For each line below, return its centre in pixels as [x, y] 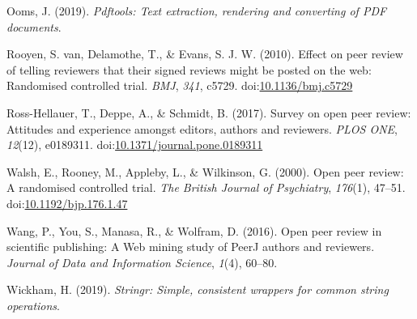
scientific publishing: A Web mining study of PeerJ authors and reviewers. [191, 247]
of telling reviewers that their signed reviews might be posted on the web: [189, 69]
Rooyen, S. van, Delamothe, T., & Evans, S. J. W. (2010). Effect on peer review [205, 54]
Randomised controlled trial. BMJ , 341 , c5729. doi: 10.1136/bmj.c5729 [180, 85]
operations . [33, 305]
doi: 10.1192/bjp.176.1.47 [67, 203]
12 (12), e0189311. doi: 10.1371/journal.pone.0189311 [135, 145]
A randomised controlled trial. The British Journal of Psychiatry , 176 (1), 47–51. [206, 187]
